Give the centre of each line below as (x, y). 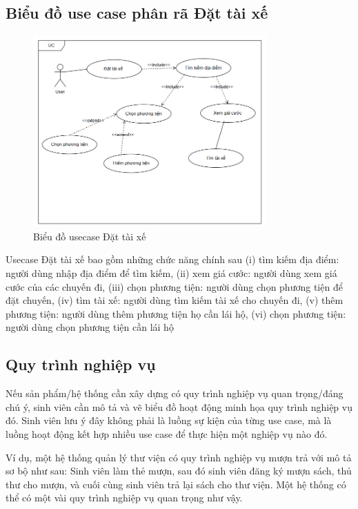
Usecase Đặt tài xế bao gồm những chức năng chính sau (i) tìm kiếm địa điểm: (172, 259)
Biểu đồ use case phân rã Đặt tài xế (137, 13)
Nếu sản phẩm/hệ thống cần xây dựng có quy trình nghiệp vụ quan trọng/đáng (175, 393)
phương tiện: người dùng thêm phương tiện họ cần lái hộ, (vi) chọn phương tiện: (176, 313)
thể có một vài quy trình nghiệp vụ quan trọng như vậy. (124, 498)
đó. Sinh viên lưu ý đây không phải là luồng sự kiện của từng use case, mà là (169, 420)
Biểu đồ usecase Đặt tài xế (90, 236)
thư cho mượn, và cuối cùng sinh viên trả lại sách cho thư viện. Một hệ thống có (176, 484)
